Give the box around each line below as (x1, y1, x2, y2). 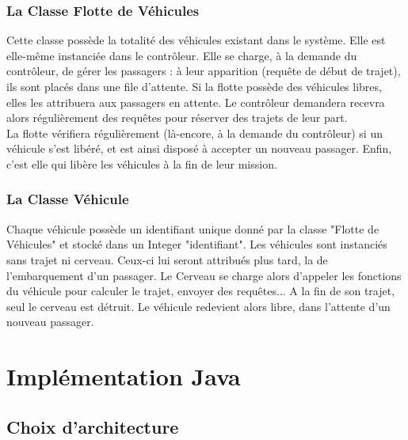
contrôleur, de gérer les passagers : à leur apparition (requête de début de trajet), (6, 63, 401, 79)
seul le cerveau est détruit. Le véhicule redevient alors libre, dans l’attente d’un (6, 298, 391, 314)
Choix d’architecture (6, 414, 179, 438)
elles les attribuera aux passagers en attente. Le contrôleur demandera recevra (6, 93, 385, 110)
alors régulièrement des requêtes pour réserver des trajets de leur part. (6, 109, 348, 126)
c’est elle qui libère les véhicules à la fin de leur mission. (6, 155, 277, 172)
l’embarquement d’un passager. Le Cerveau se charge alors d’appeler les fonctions (6, 267, 402, 283)
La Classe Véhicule (6, 189, 129, 209)
